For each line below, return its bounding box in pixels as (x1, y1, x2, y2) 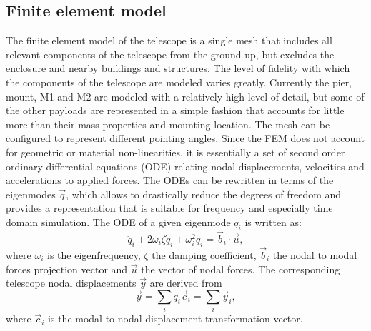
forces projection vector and (6, 261, 128, 276)
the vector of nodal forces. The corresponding (141, 261, 340, 276)
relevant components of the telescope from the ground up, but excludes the (6, 46, 335, 61)
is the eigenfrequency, (47, 247, 141, 262)
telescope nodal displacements (6, 275, 137, 290)
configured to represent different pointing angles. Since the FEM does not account (6, 131, 365, 146)
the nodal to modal (272, 247, 357, 262)
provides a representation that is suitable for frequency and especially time (6, 200, 333, 215)
